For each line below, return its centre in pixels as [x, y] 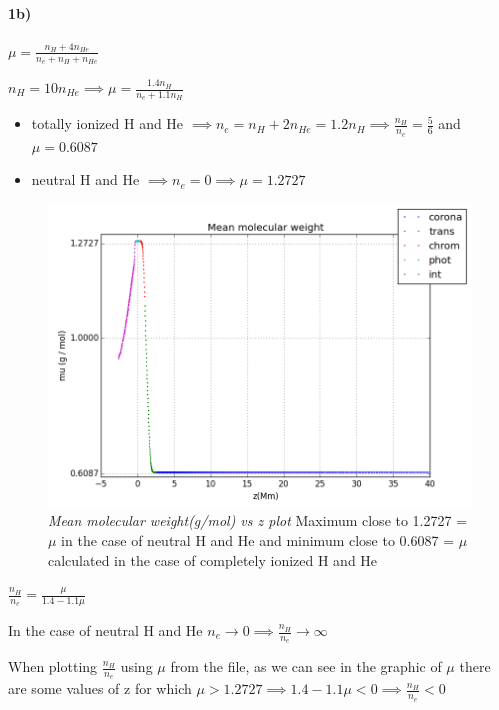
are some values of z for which [100, 688]
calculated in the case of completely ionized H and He [213, 559]
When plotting [53, 666]
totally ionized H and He [107, 123]
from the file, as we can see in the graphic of [306, 666]
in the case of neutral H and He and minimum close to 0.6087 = [258, 540]
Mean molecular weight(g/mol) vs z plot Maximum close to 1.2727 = [258, 520]
